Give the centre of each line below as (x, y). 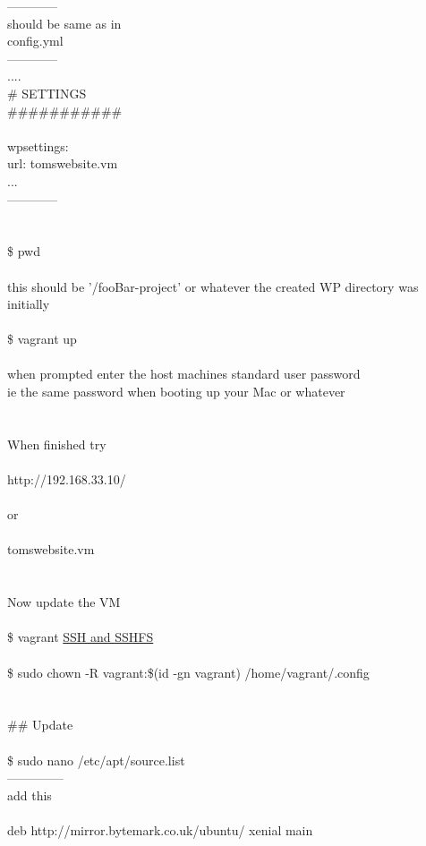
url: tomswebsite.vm (63, 163)
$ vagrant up (42, 339)
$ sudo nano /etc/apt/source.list (96, 760)
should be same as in (64, 23)
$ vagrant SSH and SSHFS (81, 637)
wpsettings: (38, 145)
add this (30, 795)
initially (29, 304)
